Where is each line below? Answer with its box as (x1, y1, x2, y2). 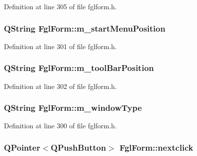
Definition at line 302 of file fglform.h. (4, 81, 117, 91)
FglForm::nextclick (119, 141, 194, 153)
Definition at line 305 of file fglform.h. (4, 1, 117, 11)
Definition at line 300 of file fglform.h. (4, 121, 117, 131)
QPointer (4, 141, 40, 153)
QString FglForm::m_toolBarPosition (4, 62, 154, 74)
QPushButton (51, 141, 106, 153)
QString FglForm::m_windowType (4, 102, 142, 114)
